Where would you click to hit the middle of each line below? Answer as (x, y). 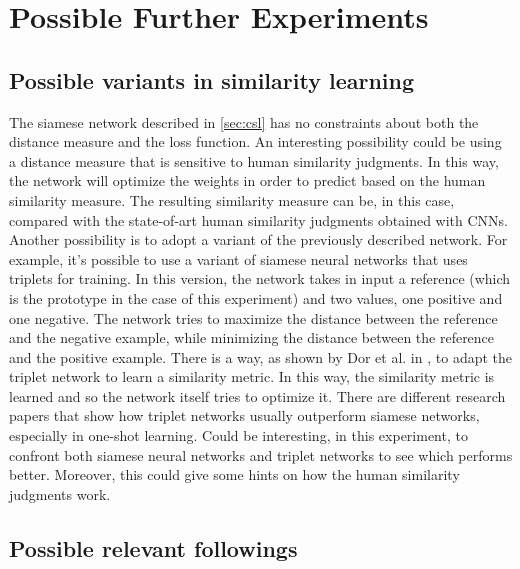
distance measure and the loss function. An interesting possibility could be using (255, 141)
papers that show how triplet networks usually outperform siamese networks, (244, 415)
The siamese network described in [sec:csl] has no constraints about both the (244, 121)
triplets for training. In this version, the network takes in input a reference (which (260, 278)
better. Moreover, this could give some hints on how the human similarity (234, 474)
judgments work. (60, 493)
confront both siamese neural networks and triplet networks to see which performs (261, 454)
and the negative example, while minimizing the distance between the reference (252, 337)
